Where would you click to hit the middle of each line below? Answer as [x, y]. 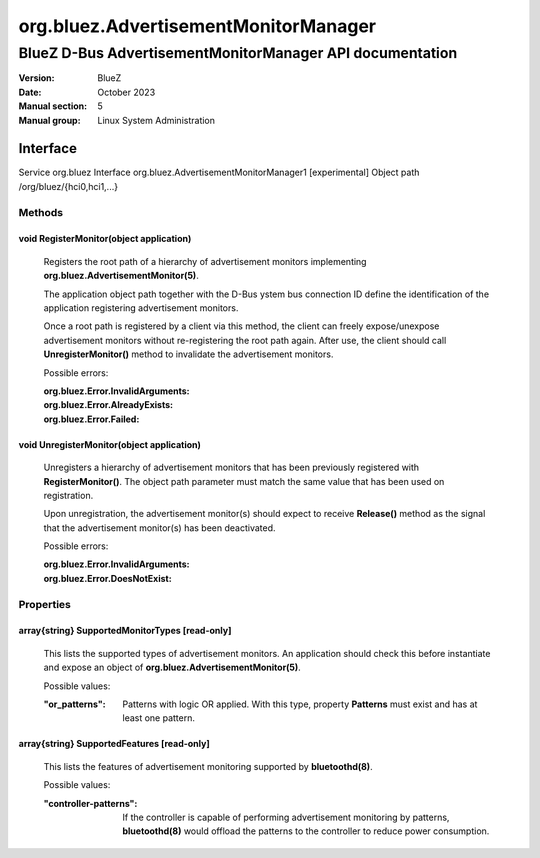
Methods [41, 212]
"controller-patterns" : [90, 803]
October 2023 [126, 92]
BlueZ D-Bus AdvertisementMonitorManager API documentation [238, 53]
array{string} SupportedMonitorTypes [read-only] [125, 631]
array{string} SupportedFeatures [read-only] [114, 744]
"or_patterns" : [74, 704]
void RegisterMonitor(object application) [105, 239]
